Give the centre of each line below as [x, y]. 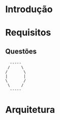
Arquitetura [30, 110]
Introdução [29, 9]
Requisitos [28, 33]
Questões [21, 51]
